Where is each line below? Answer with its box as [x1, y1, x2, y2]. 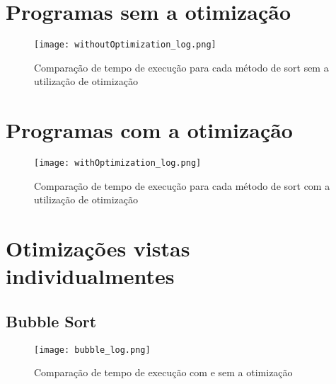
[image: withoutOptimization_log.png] [34, 40, 216, 50]
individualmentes [6, 261, 175, 290]
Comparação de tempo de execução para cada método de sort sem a [34, 60, 329, 74]
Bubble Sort [6, 310, 97, 332]
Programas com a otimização [6, 115, 293, 145]
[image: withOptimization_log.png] [34, 158, 202, 169]
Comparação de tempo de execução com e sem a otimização [34, 365, 293, 380]
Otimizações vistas [6, 234, 190, 263]
